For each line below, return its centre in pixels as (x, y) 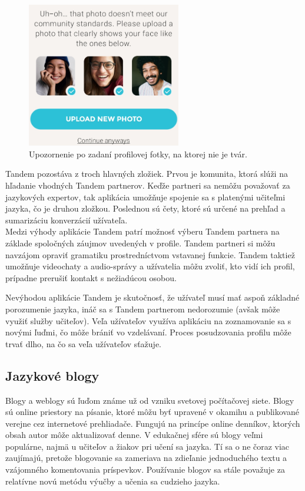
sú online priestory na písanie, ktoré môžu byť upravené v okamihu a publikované (152, 412)
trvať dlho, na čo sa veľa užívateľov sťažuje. (84, 343)
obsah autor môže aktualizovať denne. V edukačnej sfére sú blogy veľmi (134, 435)
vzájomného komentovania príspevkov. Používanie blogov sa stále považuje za (145, 469)
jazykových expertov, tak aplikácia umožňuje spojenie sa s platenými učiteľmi (145, 197)
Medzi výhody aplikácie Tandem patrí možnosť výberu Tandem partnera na (142, 231)
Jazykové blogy (52, 375)
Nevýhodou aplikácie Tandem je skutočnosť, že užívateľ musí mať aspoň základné (152, 297)
